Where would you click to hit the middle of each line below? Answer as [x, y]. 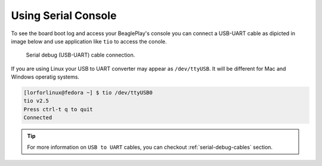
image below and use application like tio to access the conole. [89, 41]
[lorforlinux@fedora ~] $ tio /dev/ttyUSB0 [88, 93]
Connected [38, 118]
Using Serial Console [64, 15]
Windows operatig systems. [45, 77]
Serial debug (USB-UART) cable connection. [80, 55]
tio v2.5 [36, 101]
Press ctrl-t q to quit [58, 109]
